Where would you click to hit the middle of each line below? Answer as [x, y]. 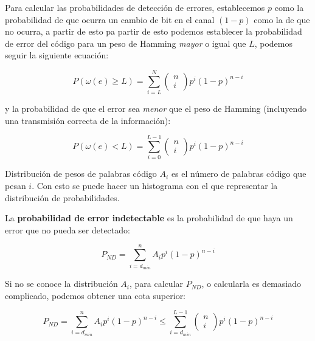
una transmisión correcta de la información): [88, 120]
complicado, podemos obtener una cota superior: [95, 295]
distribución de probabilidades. [62, 197]
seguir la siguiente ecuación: [57, 55]
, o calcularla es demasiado [251, 284]
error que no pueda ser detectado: [67, 229]
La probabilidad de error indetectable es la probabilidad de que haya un [149, 218]
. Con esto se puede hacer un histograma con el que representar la [155, 185]
